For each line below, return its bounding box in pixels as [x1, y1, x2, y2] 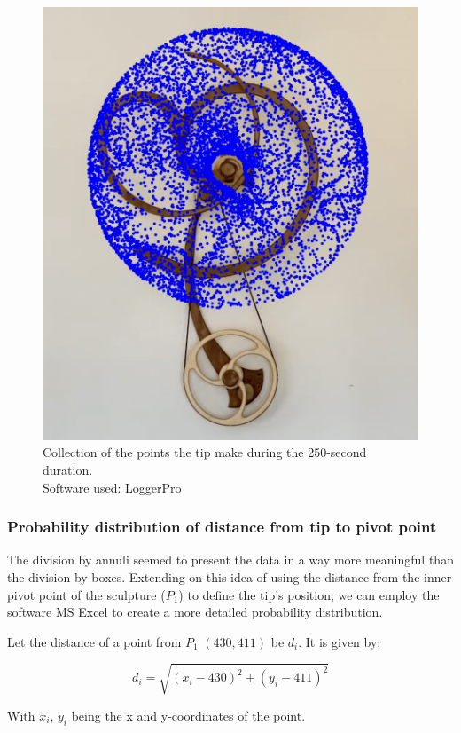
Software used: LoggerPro [43, 477, 182, 496]
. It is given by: [298, 632, 381, 650]
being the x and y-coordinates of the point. [71, 705, 306, 724]
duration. [43, 461, 93, 479]
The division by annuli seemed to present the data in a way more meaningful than [7, 550, 454, 569]
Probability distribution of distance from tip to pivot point [7, 516, 437, 538]
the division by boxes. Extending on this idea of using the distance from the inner [7, 568, 452, 587]
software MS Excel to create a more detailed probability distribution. [7, 603, 383, 621]
